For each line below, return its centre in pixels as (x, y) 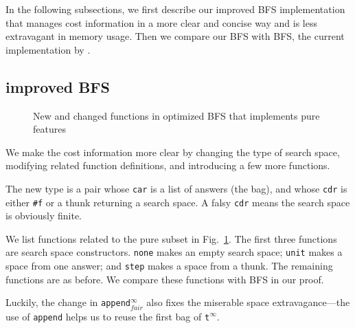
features (49, 129)
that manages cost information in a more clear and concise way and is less (161, 22)
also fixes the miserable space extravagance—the (248, 302)
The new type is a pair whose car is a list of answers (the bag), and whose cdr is (176, 188)
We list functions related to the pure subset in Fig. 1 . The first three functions (171, 238)
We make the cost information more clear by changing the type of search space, (173, 152)
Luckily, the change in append (68, 302)
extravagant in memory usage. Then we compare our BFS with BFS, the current (175, 36)
